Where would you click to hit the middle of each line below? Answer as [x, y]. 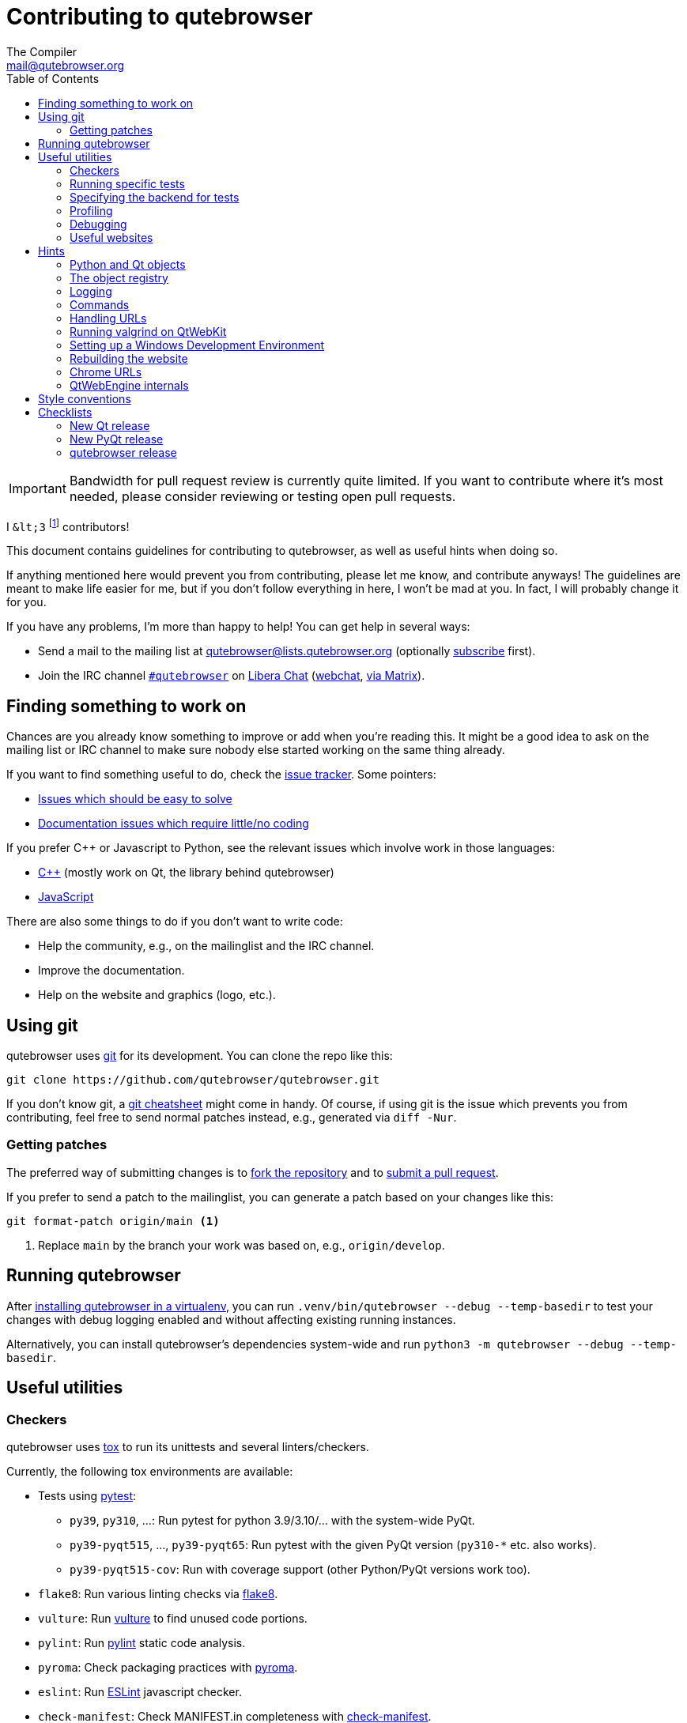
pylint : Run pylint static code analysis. [142, 1642]
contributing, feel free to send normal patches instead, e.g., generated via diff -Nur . [232, 1118]
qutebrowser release [123, 452]
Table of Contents [53, 78]
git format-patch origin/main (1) [113, 1221]
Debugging [98, 224]
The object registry [119, 277]
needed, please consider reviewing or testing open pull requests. [262, 496]
